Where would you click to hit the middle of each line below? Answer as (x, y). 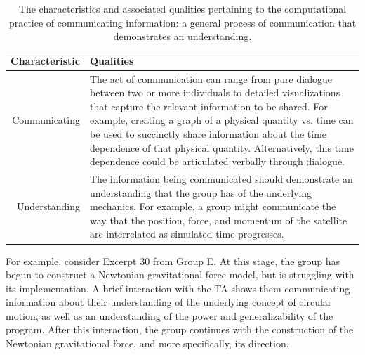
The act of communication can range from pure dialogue (211, 78)
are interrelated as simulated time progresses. (187, 234)
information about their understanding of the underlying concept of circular (169, 302)
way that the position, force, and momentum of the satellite (219, 220)
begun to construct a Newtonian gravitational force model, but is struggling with (180, 275)
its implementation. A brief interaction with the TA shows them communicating (178, 288)
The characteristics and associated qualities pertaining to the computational (182, 8)
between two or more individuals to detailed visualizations (215, 92)
